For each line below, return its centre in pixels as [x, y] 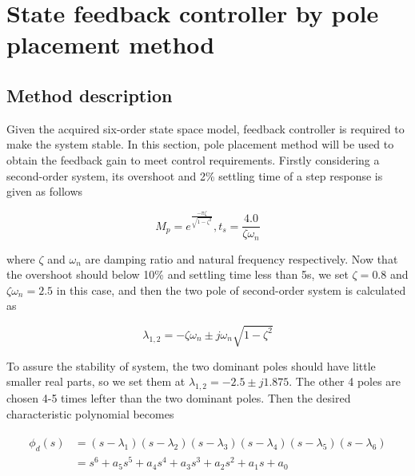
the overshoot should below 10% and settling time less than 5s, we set [178, 274]
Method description [90, 95]
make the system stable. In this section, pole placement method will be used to [200, 144]
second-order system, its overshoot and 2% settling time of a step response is [195, 175]
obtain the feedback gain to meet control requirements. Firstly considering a [193, 159]
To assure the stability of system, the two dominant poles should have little [191, 365]
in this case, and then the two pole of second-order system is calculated [231, 290]
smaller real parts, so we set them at [96, 381]
